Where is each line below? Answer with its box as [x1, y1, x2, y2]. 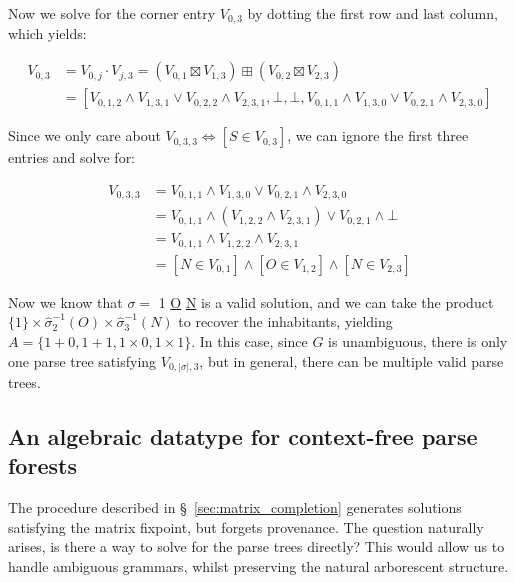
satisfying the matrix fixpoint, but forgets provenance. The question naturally [8, 516, 484, 537]
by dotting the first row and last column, [247, 3, 498, 23]
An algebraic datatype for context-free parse [8, 421, 478, 452]
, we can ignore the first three [287, 125, 469, 146]
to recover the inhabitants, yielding [178, 311, 393, 332]
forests [8, 450, 77, 481]
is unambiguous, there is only [328, 330, 508, 351]
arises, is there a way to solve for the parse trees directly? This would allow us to [8, 536, 505, 557]
